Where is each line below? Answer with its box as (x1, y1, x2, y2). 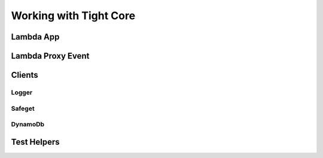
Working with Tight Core (11, 9, 136, 22)
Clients (11, 70, 38, 80)
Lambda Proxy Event (11, 51, 90, 61)
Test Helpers (11, 136, 60, 147)
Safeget (11, 104, 35, 113)
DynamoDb (11, 120, 45, 129)
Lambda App (11, 32, 60, 42)
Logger (11, 88, 33, 96)
